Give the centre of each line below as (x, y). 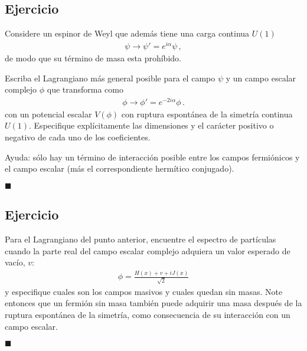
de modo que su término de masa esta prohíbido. (93, 58)
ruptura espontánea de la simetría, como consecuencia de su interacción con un (148, 315)
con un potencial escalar (48, 114)
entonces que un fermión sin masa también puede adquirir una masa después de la (153, 303)
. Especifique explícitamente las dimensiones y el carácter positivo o (151, 125)
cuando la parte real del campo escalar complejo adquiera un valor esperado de (148, 250)
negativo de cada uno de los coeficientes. (78, 137)
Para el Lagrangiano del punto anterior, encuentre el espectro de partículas (141, 239)
